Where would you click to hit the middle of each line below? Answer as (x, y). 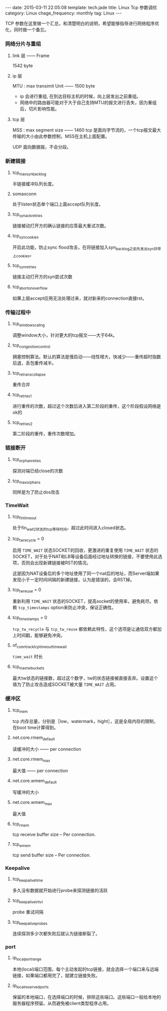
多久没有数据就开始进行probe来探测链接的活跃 (60, 890)
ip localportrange (27, 958)
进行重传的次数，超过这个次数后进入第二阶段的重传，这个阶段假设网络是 (86, 406)
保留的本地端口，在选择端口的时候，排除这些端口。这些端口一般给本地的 (86, 997)
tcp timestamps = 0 (30, 618)
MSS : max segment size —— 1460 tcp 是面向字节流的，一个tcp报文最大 (86, 130)
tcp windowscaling (28, 324)
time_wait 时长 (28, 657)
